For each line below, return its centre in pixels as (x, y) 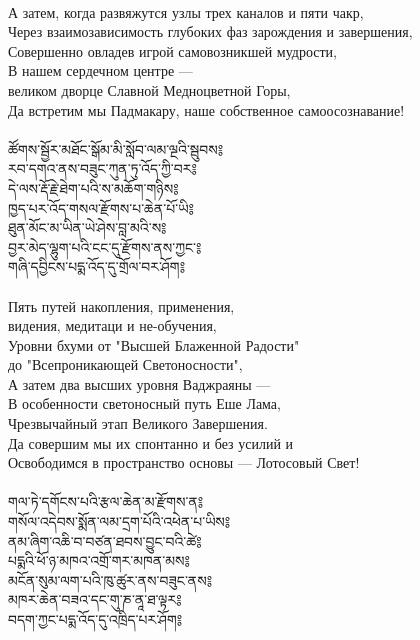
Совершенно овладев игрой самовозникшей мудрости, (172, 50)
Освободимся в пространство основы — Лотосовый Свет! (184, 462)
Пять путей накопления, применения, (121, 305)
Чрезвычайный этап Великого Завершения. (138, 423)
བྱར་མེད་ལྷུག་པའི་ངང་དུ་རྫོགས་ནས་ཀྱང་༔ (105, 246)
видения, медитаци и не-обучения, (112, 325)
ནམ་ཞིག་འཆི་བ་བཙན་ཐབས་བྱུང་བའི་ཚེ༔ (105, 540)
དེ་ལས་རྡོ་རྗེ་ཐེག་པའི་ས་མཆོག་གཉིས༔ (93, 187)
